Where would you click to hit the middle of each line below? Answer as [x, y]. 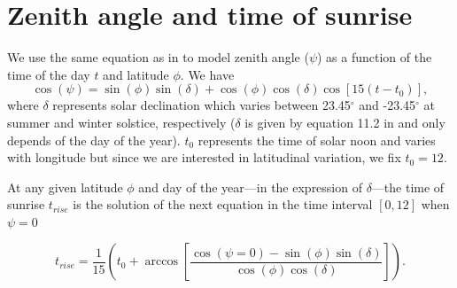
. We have [207, 74]
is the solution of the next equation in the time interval [223, 204]
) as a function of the [375, 57]
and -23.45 [387, 105]
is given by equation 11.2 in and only [345, 122]
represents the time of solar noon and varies [317, 140]
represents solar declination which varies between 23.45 [201, 105]
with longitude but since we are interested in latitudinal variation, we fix [204, 157]
